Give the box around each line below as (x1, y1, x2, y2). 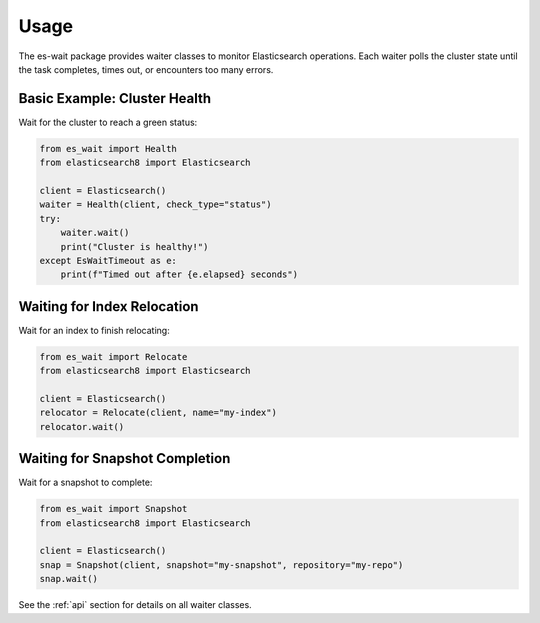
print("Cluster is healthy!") (60, 241, 209, 252)
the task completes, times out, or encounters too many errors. (18, 63, 274, 75)
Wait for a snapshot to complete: (18, 476, 153, 489)
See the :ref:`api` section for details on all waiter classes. (18, 599, 252, 611)
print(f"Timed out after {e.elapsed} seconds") (60, 269, 299, 280)
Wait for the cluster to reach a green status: (18, 116, 198, 128)
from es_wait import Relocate (39, 351, 188, 362)
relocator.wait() (39, 421, 125, 432)
